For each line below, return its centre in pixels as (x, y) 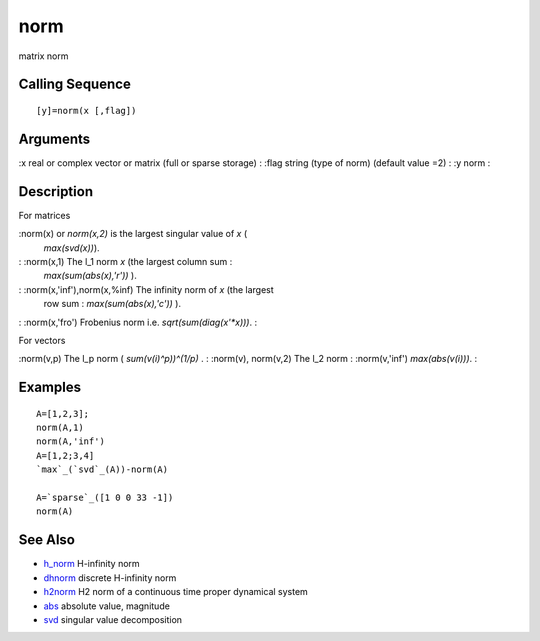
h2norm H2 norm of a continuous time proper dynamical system (176, 592)
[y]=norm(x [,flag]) (86, 110)
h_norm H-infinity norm (91, 564)
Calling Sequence (75, 84)
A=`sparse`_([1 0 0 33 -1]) (105, 498)
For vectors (42, 340)
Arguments (54, 138)
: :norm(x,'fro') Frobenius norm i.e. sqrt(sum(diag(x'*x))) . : (138, 322)
